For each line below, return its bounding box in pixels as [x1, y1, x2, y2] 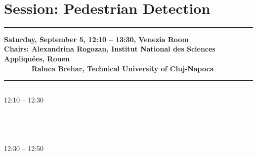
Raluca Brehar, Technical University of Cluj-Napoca [31, 63, 214, 73]
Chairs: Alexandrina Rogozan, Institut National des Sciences [4, 44, 215, 54]
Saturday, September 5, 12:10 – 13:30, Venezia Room [4, 34, 189, 44]
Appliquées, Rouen [4, 53, 70, 63]
